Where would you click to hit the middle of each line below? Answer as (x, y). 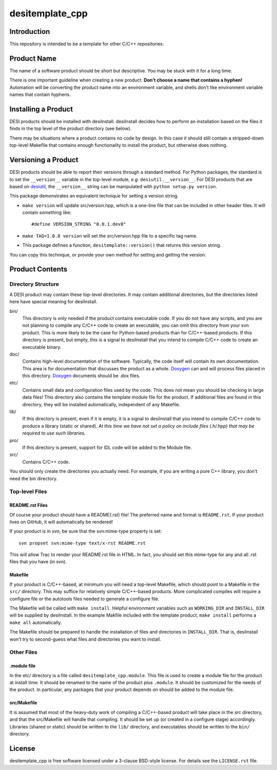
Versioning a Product (44, 160)
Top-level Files (28, 491)
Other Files (24, 653)
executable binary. (42, 347)
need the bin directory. (34, 478)
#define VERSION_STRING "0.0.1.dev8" (79, 224)
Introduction (30, 32)
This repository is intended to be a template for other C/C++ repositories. (87, 44)
